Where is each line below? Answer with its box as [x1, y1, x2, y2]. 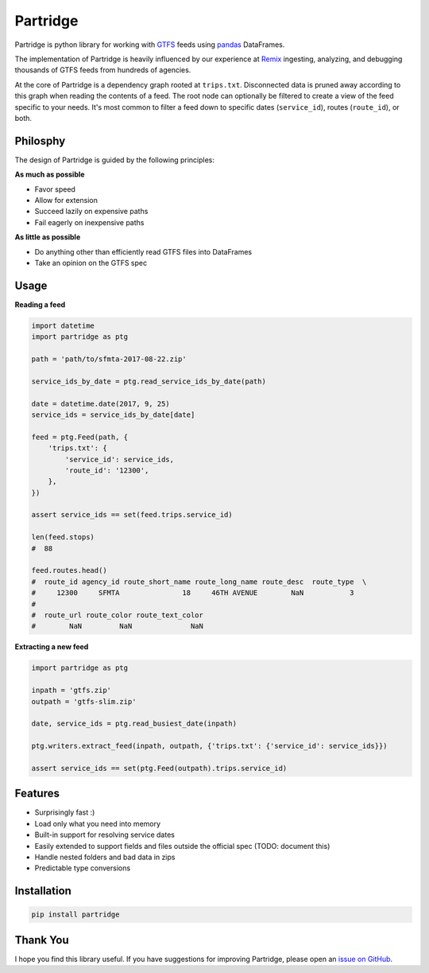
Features [14, 787, 60, 800]
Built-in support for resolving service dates [34, 830, 175, 839]
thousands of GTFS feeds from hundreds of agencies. [14, 65, 191, 75]
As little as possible [14, 232, 81, 242]
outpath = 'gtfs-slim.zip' [31, 697, 137, 706]
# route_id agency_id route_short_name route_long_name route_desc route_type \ [31, 577, 367, 586]
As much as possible [14, 169, 85, 179]
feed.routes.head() [31, 566, 107, 575]
